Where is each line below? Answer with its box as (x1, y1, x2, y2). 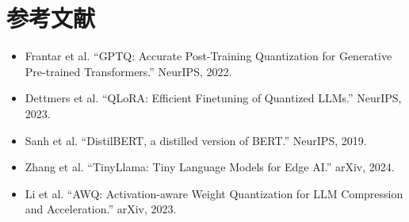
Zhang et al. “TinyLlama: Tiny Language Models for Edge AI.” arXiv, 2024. (25, 159, 395, 175)
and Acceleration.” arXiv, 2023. (25, 201, 177, 217)
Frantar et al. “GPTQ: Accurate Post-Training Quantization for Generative (25, 48, 392, 64)
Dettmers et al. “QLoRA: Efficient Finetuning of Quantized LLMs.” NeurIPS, (25, 90, 402, 106)
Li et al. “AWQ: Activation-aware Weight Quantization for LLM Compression (25, 185, 403, 201)
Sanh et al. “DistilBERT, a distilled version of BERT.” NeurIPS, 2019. (25, 132, 367, 148)
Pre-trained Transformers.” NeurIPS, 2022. (25, 63, 232, 79)
